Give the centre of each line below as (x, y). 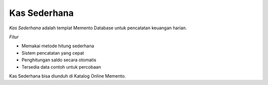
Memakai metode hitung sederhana (58, 46)
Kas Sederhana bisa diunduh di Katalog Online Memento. (67, 76)
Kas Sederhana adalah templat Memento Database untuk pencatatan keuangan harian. (98, 28)
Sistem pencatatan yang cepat (53, 53)
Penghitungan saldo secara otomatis (59, 60)
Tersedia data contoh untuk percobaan (61, 67)
